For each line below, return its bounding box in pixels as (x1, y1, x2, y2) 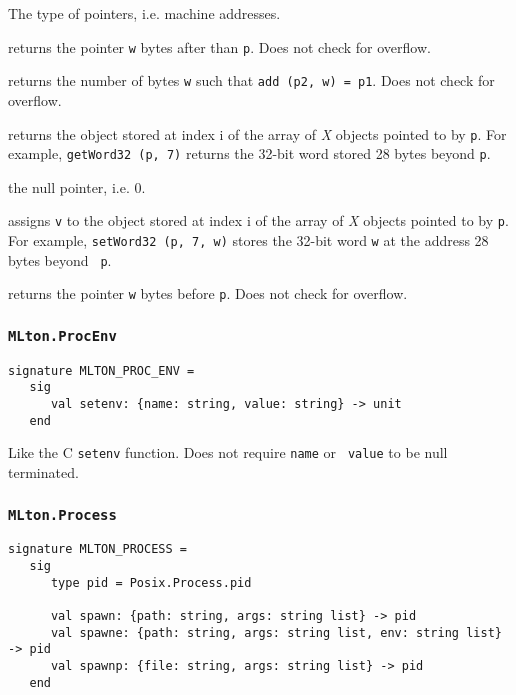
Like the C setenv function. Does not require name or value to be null (8, 442, 448, 463)
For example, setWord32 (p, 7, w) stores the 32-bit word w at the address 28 (8, 230, 489, 251)
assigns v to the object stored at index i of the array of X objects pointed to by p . (8, 210, 509, 231)
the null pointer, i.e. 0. (8, 176, 146, 197)
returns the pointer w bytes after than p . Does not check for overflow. (8, 36, 431, 57)
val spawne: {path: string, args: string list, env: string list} (50, 625, 502, 640)
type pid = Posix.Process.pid (50, 575, 252, 590)
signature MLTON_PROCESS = (8, 542, 187, 557)
